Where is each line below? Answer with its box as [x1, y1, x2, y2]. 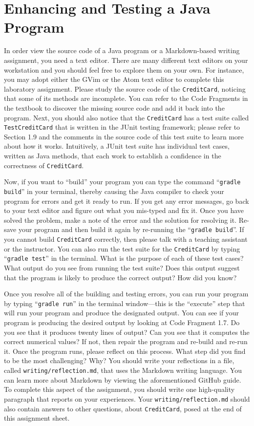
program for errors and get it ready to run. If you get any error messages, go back [4, 195, 249, 206]
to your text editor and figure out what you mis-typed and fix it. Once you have [4, 205, 244, 215]
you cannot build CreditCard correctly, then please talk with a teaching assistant [4, 234, 248, 244]
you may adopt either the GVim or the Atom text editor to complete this [4, 74, 224, 84]
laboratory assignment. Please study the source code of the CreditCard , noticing [4, 83, 246, 94]
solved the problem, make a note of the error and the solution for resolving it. [4, 214, 237, 225]
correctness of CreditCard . [4, 160, 84, 170]
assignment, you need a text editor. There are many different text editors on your [4, 55, 248, 65]
